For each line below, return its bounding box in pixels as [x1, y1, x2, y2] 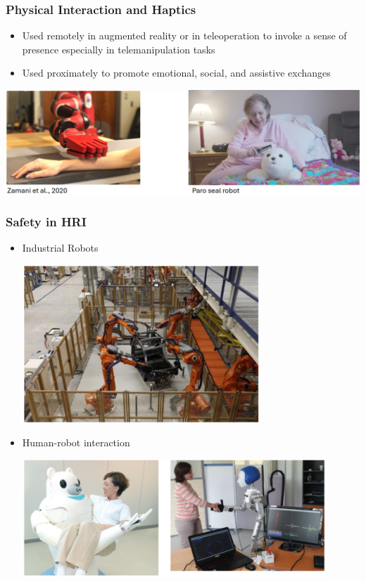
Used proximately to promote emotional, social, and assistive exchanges [22, 65, 331, 80]
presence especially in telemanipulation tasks [22, 41, 215, 56]
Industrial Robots [22, 240, 99, 255]
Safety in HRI [6, 213, 87, 231]
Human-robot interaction [22, 434, 130, 449]
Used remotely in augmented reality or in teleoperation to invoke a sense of [22, 28, 347, 43]
